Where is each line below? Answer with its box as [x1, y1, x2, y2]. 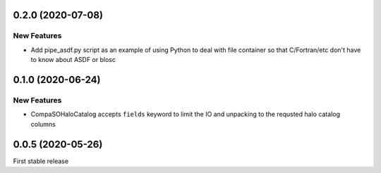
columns [30, 120, 56, 128]
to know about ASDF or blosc [30, 56, 116, 64]
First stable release [13, 157, 69, 165]
